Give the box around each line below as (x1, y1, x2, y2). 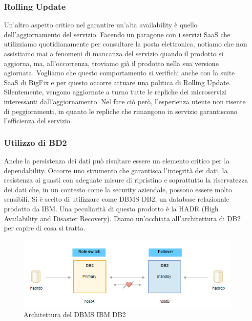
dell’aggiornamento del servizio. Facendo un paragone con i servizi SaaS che (4, 29, 231, 39)
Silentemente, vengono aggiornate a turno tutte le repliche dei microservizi (4, 87, 227, 97)
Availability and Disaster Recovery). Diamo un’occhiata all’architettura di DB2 (4, 213, 241, 223)
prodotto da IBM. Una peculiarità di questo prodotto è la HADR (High (4, 203, 219, 213)
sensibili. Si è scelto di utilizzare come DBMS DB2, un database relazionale (4, 194, 230, 204)
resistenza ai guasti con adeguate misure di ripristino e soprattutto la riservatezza (4, 175, 248, 185)
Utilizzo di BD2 (4, 136, 67, 148)
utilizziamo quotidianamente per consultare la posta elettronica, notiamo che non (4, 39, 247, 49)
